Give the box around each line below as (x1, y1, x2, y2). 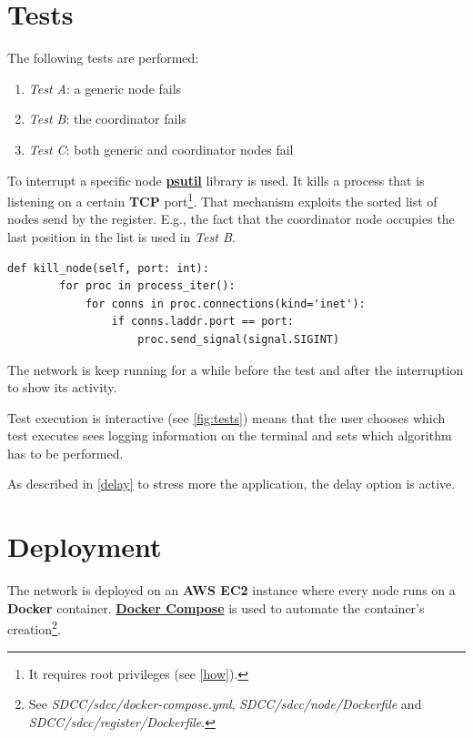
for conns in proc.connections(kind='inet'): (85, 297, 366, 310)
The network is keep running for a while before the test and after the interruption (7, 359, 464, 379)
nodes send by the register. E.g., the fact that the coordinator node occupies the (7, 209, 455, 228)
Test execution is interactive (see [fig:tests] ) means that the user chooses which (7, 408, 446, 427)
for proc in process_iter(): (59, 279, 236, 293)
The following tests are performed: (7, 48, 199, 67)
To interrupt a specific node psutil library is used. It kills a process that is (7, 170, 425, 189)
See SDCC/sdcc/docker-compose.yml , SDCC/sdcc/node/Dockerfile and (28, 694, 422, 713)
